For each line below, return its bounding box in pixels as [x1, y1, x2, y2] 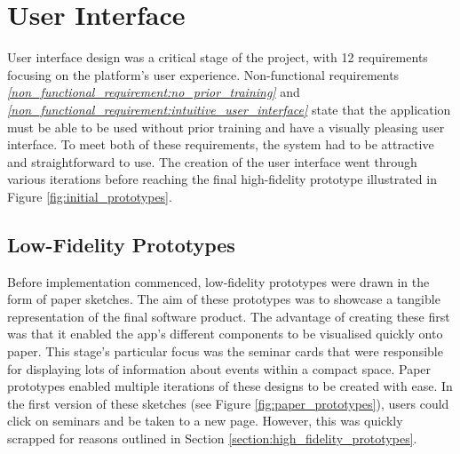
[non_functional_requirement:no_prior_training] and [7, 83, 300, 101]
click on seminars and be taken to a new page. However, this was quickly [7, 411, 403, 430]
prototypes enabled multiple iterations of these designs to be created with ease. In [7, 377, 453, 395]
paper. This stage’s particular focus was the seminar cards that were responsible [7, 342, 443, 361]
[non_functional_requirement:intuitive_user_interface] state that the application [7, 100, 451, 118]
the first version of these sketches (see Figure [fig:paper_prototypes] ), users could [7, 394, 449, 412]
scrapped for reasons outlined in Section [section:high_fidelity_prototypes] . [7, 429, 417, 448]
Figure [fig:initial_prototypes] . [7, 187, 172, 205]
